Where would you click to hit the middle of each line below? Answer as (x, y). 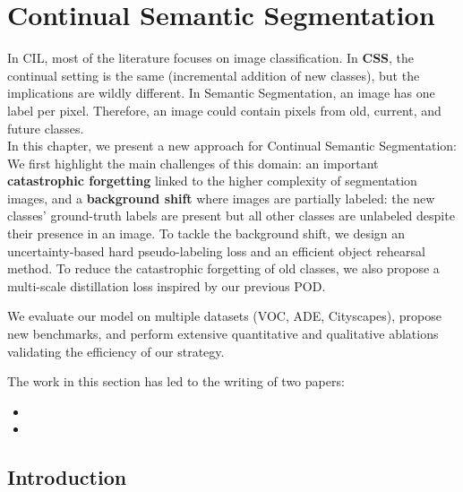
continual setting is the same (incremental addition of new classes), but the (214, 75)
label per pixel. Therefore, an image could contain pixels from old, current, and (224, 110)
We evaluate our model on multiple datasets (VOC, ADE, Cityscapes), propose (225, 316)
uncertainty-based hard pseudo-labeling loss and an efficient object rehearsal (216, 250)
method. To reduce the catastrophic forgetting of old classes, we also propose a (223, 268)
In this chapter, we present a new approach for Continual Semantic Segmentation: (232, 146)
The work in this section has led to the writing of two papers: (176, 381)
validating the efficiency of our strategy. (116, 351)
